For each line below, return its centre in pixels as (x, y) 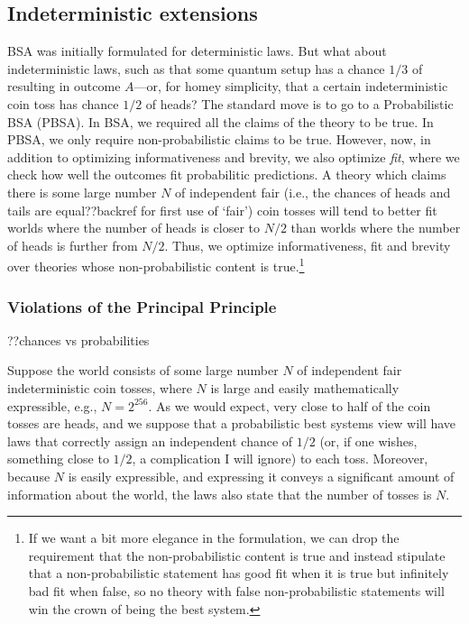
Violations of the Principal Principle (142, 306)
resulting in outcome (64, 86)
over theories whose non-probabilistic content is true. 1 (156, 265)
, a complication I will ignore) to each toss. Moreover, (280, 459)
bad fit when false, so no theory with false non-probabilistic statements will (236, 590)
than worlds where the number (376, 228)
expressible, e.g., (52, 405)
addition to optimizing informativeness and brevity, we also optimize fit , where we (234, 156)
